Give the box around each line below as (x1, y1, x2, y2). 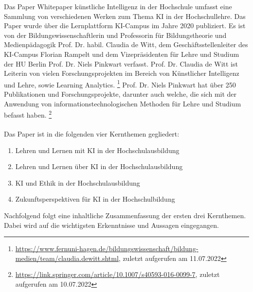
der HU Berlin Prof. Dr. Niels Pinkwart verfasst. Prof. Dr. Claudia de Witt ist (4, 58, 238, 69)
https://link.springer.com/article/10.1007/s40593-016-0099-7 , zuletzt (15, 269, 220, 279)
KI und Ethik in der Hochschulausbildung (15, 177, 140, 188)
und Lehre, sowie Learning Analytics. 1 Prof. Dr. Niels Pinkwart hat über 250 (4, 78, 236, 89)
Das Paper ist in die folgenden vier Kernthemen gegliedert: (4, 129, 180, 139)
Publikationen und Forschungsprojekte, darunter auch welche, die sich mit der (4, 89, 237, 99)
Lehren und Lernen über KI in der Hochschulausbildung (15, 161, 183, 172)
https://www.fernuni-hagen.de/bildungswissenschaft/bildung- (15, 243, 199, 254)
